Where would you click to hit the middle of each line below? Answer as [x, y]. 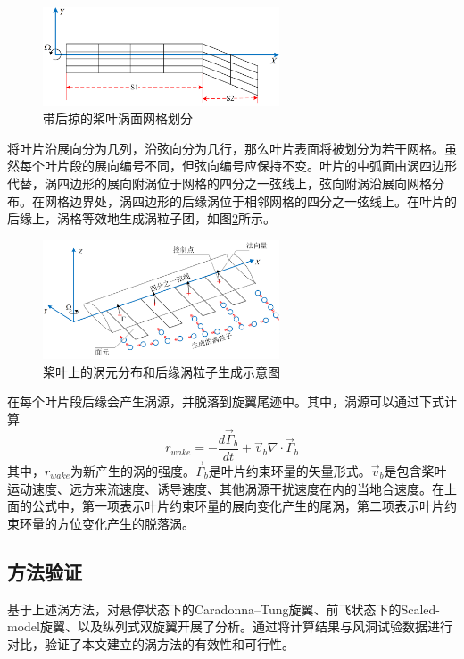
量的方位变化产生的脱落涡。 [113, 523]
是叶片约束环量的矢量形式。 [290, 471]
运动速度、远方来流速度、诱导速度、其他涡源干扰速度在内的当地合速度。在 [226, 488]
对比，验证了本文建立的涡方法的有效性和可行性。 [151, 643]
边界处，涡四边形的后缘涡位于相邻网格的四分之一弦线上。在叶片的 [263, 200]
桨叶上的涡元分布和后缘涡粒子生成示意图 [162, 371]
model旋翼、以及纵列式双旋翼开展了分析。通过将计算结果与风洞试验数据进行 [230, 626]
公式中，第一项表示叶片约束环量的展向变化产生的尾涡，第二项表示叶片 [238, 506]
